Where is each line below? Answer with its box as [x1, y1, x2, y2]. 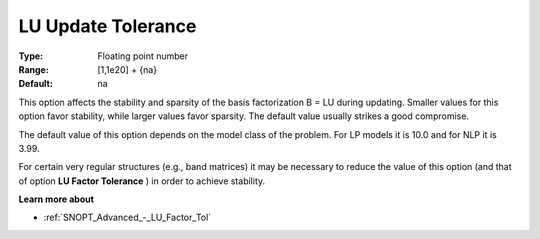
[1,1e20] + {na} [97, 63, 158, 75]
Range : [18, 63, 49, 75]
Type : [18, 50, 44, 62]
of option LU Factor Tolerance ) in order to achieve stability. [18, 175, 266, 187]
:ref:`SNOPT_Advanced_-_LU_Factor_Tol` [43, 211, 212, 224]
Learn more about [18, 193, 95, 205]
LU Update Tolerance [18, 15, 197, 37]
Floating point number [97, 50, 189, 62]
